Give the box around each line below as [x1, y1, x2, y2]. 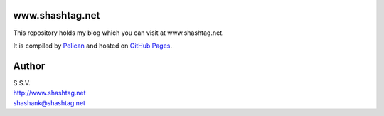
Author [13, 60, 46, 72]
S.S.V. [13, 78, 31, 87]
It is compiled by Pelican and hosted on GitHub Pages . [13, 41, 173, 50]
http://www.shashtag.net [13, 89, 86, 97]
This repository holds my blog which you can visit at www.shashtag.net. [13, 28, 224, 37]
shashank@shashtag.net [13, 98, 85, 107]
